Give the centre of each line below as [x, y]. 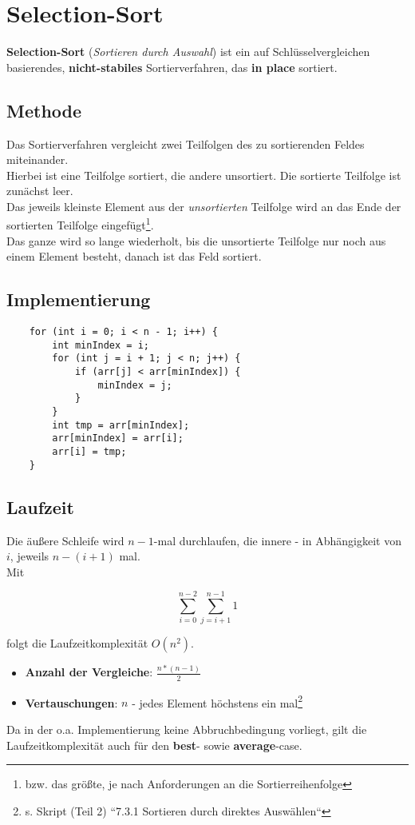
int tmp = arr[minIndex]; [121, 425]
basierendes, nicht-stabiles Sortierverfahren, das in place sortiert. [172, 67]
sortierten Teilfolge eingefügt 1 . [80, 224]
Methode [44, 110]
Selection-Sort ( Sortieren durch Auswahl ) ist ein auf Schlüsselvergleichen [188, 52]
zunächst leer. [40, 191]
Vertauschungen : [71, 702]
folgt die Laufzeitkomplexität [77, 643]
